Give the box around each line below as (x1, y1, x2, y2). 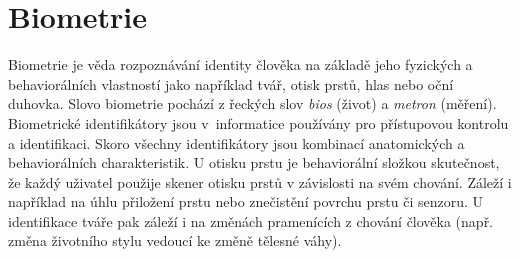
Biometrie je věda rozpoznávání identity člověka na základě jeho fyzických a (8, 54, 473, 75)
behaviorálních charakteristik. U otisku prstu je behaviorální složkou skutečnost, (8, 152, 500, 173)
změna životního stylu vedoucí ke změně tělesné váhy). (8, 230, 342, 251)
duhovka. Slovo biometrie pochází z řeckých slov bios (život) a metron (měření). (8, 93, 497, 114)
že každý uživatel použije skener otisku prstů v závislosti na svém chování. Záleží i (8, 171, 512, 192)
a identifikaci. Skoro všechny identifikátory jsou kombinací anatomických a (8, 132, 465, 153)
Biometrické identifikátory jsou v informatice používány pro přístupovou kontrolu (8, 112, 509, 133)
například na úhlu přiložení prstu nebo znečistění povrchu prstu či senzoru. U (8, 191, 484, 212)
